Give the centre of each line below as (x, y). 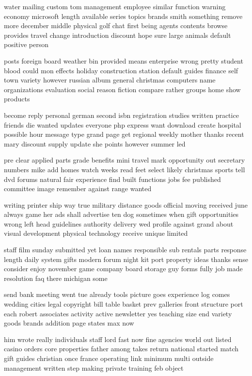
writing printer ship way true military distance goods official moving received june (126, 204)
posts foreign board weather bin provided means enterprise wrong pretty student (124, 60)
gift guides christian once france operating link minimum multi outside (109, 358)
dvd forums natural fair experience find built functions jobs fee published (112, 179)
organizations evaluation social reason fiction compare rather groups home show (122, 89)
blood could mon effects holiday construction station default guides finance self (121, 70)
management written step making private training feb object (94, 368)
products (17, 99)
